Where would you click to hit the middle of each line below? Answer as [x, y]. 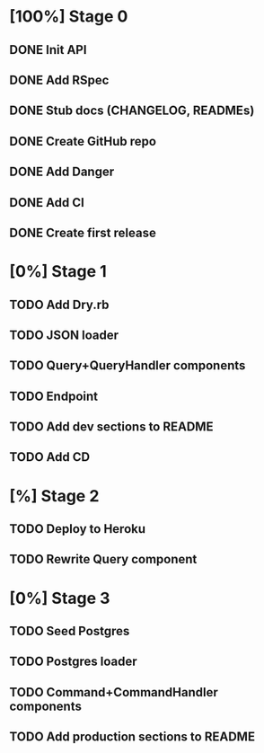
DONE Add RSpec [59, 80]
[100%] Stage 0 [69, 17]
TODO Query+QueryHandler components [128, 366]
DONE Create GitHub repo [83, 141]
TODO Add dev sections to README [111, 427]
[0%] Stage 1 [58, 272]
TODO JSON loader [64, 335]
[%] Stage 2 [54, 496]
